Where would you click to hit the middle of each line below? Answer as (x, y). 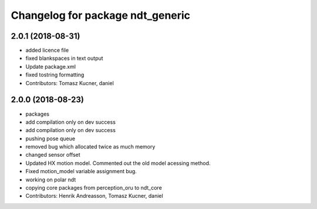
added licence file (47, 50)
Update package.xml (51, 66)
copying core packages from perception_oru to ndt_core (94, 188)
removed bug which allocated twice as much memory (90, 147)
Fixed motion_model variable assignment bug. (81, 171)
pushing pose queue (50, 139)
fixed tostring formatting (55, 75)
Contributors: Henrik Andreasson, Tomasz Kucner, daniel (95, 196)
